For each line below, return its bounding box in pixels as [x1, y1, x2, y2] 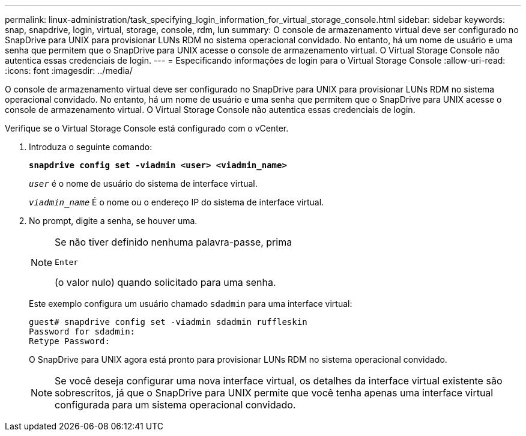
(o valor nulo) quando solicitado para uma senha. [55, 276, 276, 288]
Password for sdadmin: [29, 327, 136, 336]
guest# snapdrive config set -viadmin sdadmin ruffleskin [29, 317, 307, 327]
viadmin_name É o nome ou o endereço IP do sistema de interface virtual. [29, 197, 324, 207]
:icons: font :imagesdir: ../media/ [5, 65, 133, 76]
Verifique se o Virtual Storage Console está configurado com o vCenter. [5, 123, 289, 133]
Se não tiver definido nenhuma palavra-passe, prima [55, 236, 292, 248]
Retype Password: [29, 336, 110, 346]
